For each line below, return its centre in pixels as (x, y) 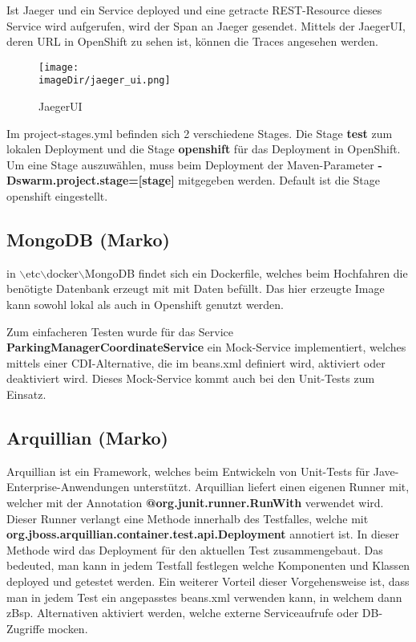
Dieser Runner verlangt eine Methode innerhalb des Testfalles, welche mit (188, 518)
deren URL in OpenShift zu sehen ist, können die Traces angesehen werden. (192, 41)
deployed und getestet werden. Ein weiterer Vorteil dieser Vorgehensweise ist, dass (208, 581)
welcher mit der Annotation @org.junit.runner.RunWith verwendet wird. (195, 502)
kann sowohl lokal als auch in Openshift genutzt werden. (145, 305)
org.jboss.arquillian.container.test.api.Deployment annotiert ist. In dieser (203, 534)
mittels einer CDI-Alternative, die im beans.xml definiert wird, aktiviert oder (196, 362)
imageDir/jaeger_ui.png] (105, 81)
